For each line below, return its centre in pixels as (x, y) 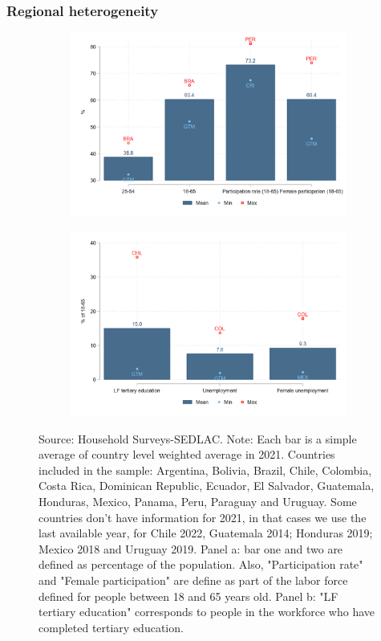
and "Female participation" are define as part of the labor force (193, 580)
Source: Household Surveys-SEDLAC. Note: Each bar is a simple (198, 438)
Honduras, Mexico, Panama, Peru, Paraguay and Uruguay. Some (198, 501)
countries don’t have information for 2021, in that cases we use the (203, 517)
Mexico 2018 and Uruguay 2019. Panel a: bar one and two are (191, 548)
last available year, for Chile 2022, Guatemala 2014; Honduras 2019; (206, 533)
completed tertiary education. (111, 627)
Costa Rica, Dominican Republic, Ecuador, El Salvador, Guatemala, (207, 486)
